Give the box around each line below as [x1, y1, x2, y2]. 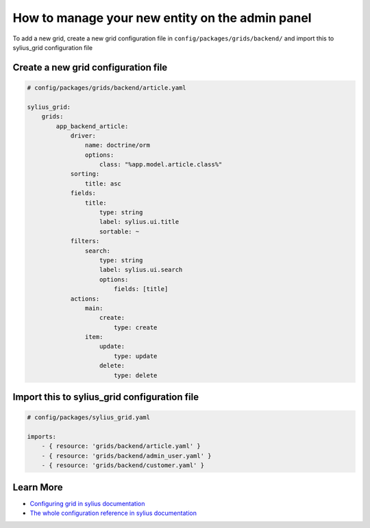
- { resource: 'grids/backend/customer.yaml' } [41, 462, 205, 469]
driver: [70, 131, 96, 140]
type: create [113, 323, 158, 331]
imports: [27, 433, 57, 441]
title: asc [84, 179, 121, 188]
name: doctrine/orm [84, 141, 151, 149]
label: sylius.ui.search [99, 266, 183, 274]
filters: [70, 237, 100, 245]
